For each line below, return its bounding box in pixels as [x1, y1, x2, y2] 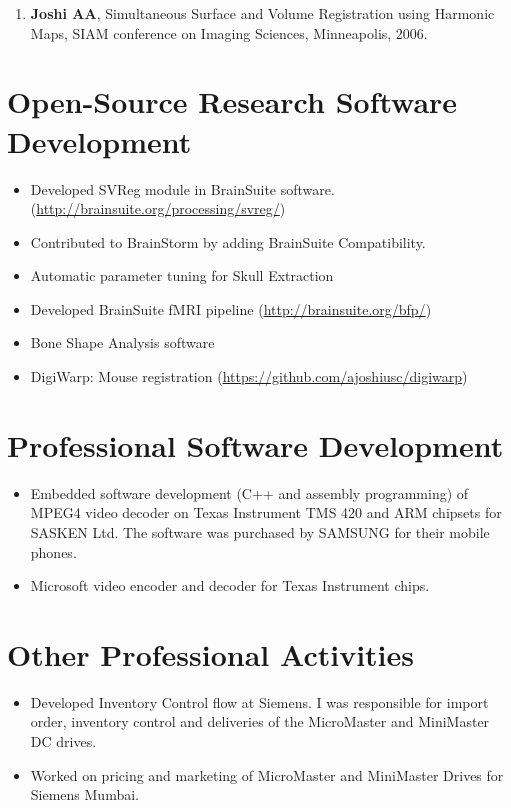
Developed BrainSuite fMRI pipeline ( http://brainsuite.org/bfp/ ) [30, 298, 432, 319]
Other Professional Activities [7, 633, 415, 674]
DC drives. [30, 731, 97, 752]
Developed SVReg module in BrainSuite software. [30, 178, 335, 199]
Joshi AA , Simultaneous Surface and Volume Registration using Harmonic [30, 3, 495, 23]
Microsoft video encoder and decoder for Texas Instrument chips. [30, 575, 430, 596]
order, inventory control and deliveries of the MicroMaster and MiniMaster [30, 711, 490, 732]
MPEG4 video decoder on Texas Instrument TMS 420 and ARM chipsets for [30, 502, 502, 523]
